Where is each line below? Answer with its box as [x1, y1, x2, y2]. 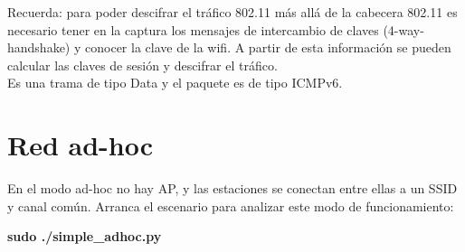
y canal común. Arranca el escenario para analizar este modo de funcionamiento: [7, 196, 454, 215]
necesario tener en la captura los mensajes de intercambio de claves [7, 20, 379, 39]
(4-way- [383, 20, 424, 39]
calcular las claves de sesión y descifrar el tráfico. [7, 55, 278, 74]
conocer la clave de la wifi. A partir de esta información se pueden [85, 38, 451, 57]
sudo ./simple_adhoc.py [7, 227, 162, 246]
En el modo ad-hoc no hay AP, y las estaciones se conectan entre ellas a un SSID [7, 179, 458, 198]
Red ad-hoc [7, 126, 154, 163]
